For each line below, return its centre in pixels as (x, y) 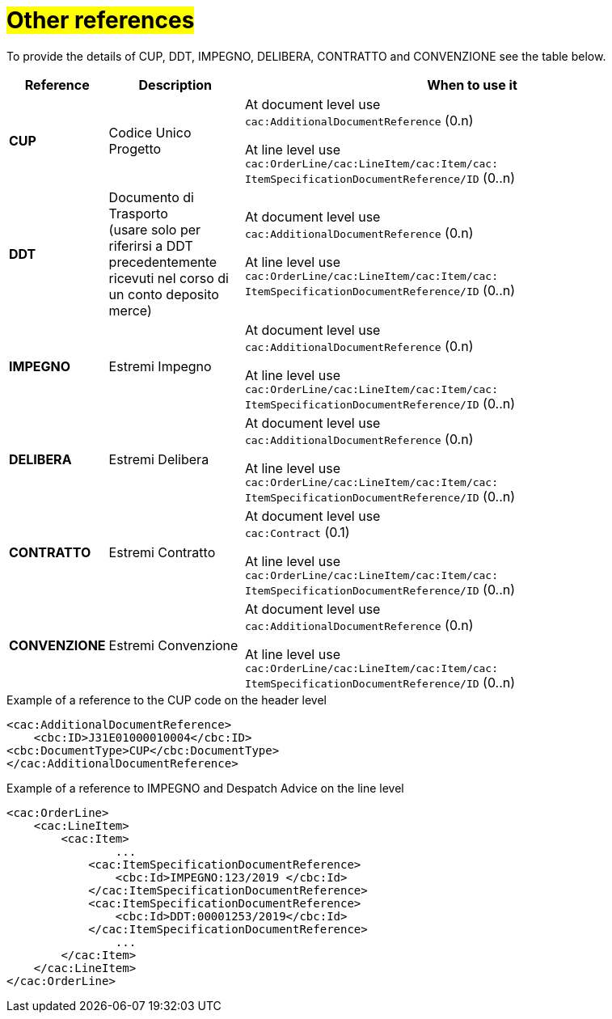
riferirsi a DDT (151, 245)
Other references (101, 20)
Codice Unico (150, 133)
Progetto (135, 149)
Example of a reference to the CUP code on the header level (167, 700)
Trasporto (138, 213)
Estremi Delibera (159, 460)
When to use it (472, 85)
